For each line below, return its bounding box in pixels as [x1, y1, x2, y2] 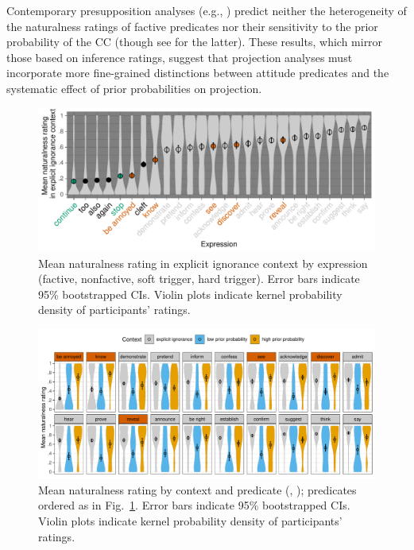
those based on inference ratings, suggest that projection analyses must [6, 48, 353, 65]
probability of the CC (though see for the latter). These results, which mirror [6, 33, 383, 50]
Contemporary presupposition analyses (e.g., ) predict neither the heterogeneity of [6, 2, 407, 18]
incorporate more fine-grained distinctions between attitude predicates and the [6, 64, 389, 81]
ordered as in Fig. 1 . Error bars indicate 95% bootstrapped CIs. [38, 497, 350, 513]
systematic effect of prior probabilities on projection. [6, 79, 262, 96]
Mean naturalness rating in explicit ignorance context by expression [38, 254, 368, 271]
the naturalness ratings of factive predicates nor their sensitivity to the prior [6, 17, 378, 34]
